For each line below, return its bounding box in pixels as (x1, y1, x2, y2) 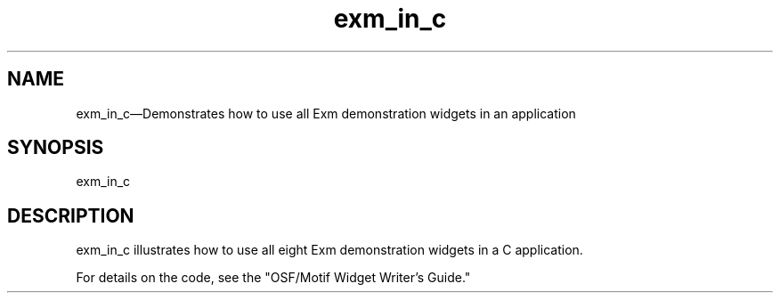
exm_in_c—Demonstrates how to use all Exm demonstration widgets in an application (76, 105, 576, 121)
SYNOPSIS (7, 136, 104, 159)
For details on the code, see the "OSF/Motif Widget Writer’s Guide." (76, 270, 471, 286)
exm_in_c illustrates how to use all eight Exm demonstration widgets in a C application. (76, 242, 583, 258)
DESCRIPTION (7, 204, 134, 227)
